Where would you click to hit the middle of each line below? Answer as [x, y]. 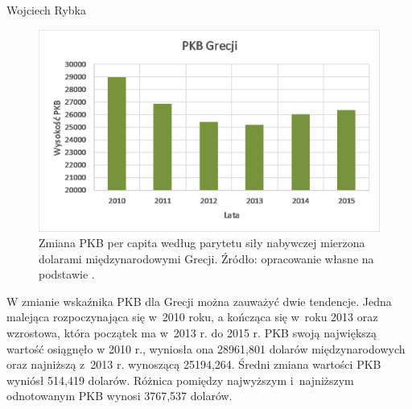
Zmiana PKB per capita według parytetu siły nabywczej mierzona [202, 243]
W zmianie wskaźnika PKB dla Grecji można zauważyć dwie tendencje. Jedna [199, 301]
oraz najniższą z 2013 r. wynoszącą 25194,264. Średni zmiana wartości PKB [194, 364]
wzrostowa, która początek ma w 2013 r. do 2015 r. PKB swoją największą [192, 333]
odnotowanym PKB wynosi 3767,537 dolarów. [119, 396]
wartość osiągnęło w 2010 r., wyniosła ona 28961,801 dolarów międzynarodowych [206, 348]
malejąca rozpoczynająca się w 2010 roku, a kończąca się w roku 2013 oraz [192, 317]
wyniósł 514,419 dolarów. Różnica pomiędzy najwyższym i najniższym [180, 380]
